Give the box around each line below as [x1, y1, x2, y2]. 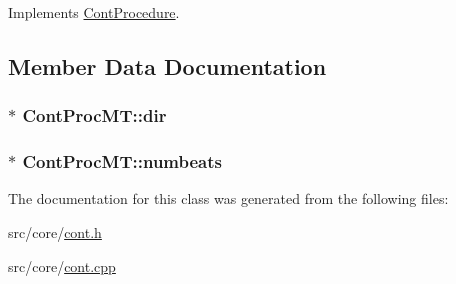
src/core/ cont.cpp [8, 255, 116, 276]
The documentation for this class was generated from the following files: [8, 188, 449, 209]
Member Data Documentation [8, 50, 327, 81]
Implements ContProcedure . [8, 2, 180, 22]
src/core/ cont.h [8, 222, 102, 243]
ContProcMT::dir [22, 103, 167, 128]
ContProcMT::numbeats [22, 149, 223, 174]
